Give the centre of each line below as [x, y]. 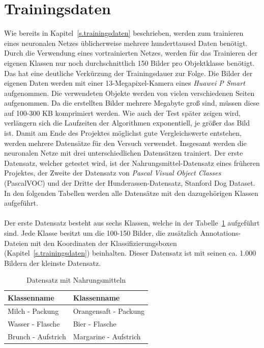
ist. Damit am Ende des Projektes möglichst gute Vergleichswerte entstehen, [123, 133]
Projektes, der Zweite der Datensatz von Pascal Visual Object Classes [113, 173]
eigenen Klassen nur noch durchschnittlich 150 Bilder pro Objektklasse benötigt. [129, 63]
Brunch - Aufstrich [37, 336]
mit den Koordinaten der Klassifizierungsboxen [104, 243]
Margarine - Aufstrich [107, 336]
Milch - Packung [33, 310]
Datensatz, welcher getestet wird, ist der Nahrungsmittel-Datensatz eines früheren [132, 163]
